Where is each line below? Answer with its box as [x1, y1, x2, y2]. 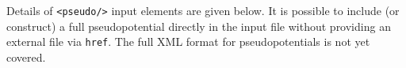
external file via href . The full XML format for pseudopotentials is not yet [6, 33, 370, 50]
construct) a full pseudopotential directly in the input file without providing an [6, 17, 391, 34]
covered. [6, 48, 46, 65]
